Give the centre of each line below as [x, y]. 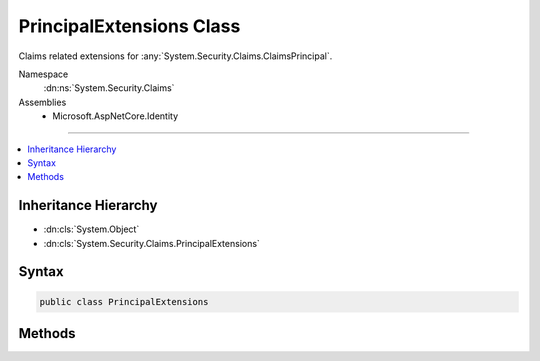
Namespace [43, 74]
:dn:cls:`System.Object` [91, 229]
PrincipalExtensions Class [129, 26]
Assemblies [42, 102]
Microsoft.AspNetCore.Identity [115, 116]
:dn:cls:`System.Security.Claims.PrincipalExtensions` [151, 243]
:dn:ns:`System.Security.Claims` [109, 88]
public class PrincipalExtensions [124, 301]
